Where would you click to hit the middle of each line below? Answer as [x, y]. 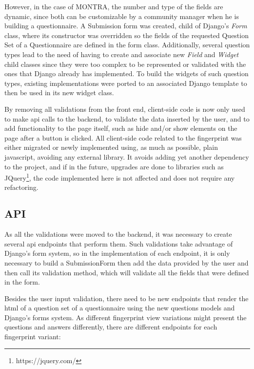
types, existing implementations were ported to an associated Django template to [126, 83]
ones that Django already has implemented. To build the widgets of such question [127, 73]
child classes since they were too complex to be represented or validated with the [125, 64]
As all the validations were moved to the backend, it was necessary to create [118, 234]
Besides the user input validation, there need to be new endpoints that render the [127, 298]
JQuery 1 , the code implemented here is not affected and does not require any [120, 177]
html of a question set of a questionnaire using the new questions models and [120, 308]
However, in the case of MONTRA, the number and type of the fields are [114, 6]
